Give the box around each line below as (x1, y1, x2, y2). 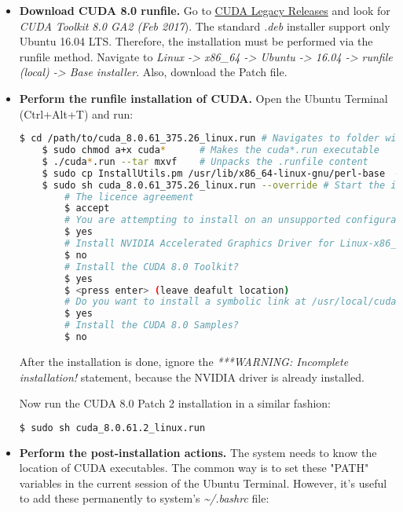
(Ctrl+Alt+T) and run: (19, 105, 134, 122)
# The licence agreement (64, 191, 194, 203)
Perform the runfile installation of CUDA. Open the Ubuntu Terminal (19, 90, 388, 106)
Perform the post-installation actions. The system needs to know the (19, 444, 377, 460)
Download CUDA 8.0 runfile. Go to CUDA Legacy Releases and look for (19, 2, 390, 18)
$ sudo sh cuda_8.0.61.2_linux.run (19, 422, 206, 433)
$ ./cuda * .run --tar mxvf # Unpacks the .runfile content (42, 155, 368, 167)
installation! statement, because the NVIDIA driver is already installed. (19, 368, 365, 385)
